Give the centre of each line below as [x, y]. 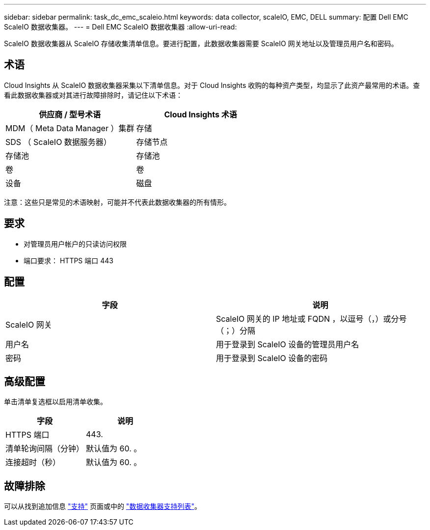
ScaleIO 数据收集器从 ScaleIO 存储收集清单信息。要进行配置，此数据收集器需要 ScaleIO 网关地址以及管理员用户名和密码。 [201, 43]
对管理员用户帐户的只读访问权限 [75, 244]
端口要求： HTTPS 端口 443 [68, 260]
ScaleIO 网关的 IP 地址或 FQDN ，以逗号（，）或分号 [311, 319]
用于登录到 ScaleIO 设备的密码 [272, 358]
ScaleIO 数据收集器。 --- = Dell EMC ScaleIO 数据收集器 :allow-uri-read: [121, 27]
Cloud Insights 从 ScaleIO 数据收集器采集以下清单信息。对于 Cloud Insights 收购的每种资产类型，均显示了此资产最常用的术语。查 [212, 85]
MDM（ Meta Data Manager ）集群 [70, 128]
